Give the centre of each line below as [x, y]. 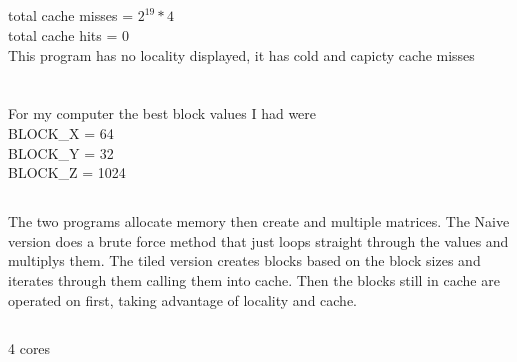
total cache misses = [71, 15]
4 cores [29, 348]
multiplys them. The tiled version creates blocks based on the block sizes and [244, 260]
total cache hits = [63, 34]
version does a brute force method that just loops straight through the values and [258, 240]
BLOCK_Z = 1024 [67, 172]
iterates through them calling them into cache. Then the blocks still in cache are [254, 279]
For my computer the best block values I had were [162, 113]
